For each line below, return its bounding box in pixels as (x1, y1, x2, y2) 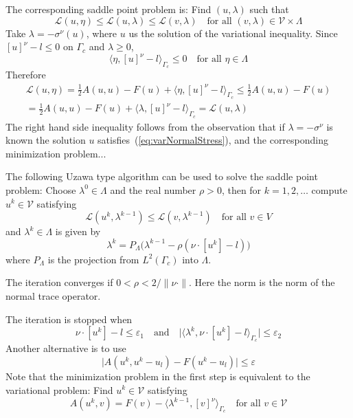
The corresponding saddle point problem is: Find (5, 2, 212, 16)
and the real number (110, 182, 196, 197)
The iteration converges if (5, 275, 113, 289)
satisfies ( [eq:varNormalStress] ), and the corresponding (98, 133, 329, 147)
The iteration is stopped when (5, 311, 133, 326)
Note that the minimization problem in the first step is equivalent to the (5, 368, 310, 383)
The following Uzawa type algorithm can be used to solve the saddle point (5, 169, 318, 184)
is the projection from (47, 252, 139, 266)
